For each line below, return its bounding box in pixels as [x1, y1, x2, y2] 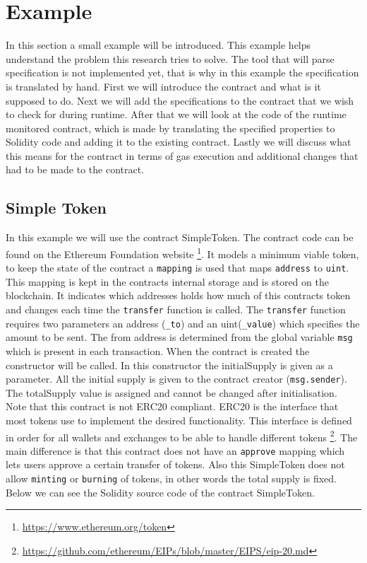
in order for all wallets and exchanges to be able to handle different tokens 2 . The [6, 427, 358, 444]
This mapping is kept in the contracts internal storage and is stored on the [6, 274, 329, 289]
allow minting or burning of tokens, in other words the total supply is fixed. [6, 471, 337, 486]
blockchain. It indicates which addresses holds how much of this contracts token [6, 288, 351, 303]
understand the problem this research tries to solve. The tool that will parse [6, 51, 335, 66]
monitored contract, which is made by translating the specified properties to [6, 120, 335, 135]
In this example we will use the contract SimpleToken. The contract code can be [6, 230, 354, 245]
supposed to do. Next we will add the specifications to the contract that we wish [6, 93, 354, 108]
